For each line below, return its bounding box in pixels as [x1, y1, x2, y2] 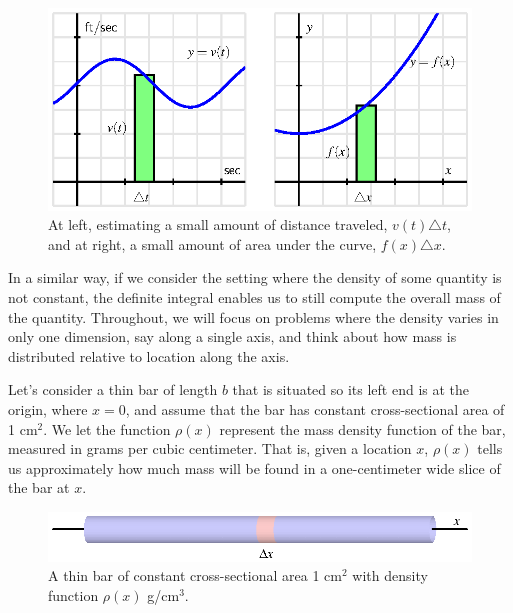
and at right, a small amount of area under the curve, [48, 233, 377, 254]
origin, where [8, 399, 88, 420]
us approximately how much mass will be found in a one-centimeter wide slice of [8, 457, 501, 478]
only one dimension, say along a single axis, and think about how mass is [8, 326, 457, 347]
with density [352, 565, 428, 586]
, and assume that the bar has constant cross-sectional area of [125, 399, 505, 420]
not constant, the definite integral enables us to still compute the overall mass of [8, 287, 501, 308]
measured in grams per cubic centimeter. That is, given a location [8, 438, 412, 459]
